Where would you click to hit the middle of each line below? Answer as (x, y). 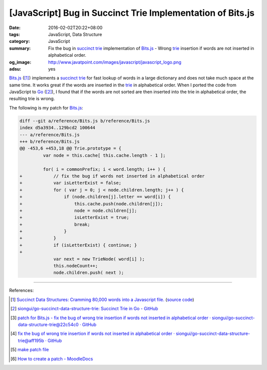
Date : (15, 28)
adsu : (15, 69)
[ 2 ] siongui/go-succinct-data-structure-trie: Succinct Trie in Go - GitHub (84, 309)
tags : (15, 34)
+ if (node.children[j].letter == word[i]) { (95, 197)
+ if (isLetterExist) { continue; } (78, 245)
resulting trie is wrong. (32, 99)
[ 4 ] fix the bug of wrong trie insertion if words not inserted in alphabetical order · (93, 333)
